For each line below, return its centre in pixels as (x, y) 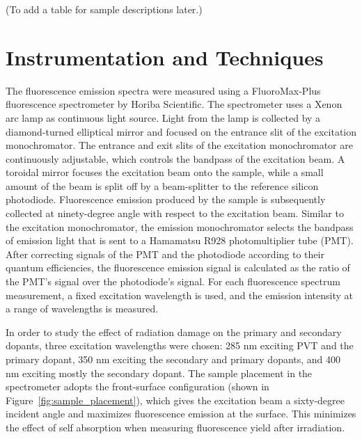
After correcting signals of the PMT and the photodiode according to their (165, 254)
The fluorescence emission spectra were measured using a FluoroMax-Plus (163, 90)
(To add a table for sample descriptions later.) (104, 9)
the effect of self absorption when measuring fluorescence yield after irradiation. (175, 427)
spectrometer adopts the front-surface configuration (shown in (137, 386)
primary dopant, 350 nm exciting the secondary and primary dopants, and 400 (173, 359)
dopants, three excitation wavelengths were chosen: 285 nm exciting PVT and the (180, 345)
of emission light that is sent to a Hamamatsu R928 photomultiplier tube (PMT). (180, 240)
